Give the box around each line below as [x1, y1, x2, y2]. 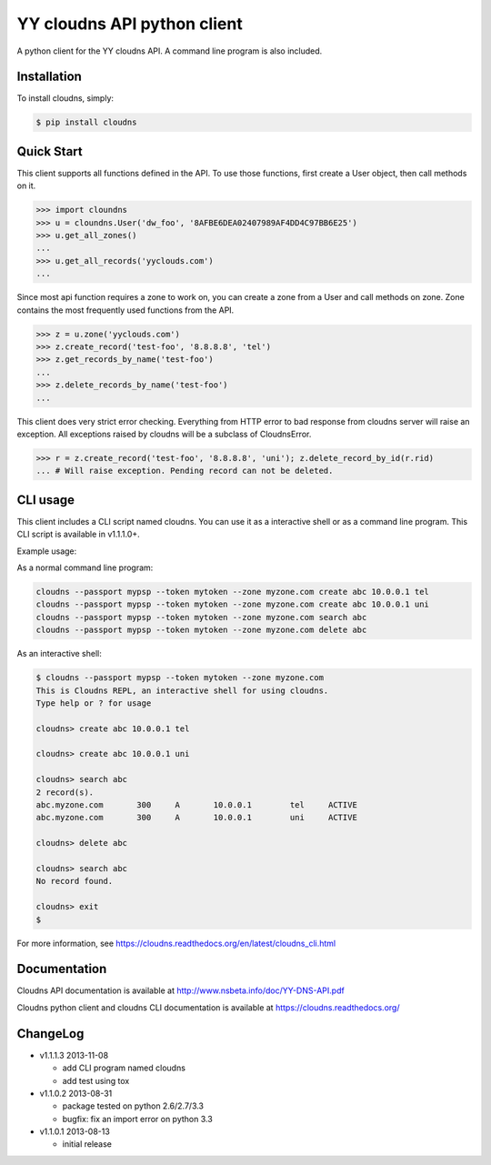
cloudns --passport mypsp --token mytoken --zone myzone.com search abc [35, 612, 367, 622]
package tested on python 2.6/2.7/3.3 [62, 1100, 205, 1111]
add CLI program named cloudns [62, 1062, 186, 1073]
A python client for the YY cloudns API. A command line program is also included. [16, 45, 323, 56]
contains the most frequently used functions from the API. [16, 305, 235, 316]
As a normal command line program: [16, 562, 154, 573]
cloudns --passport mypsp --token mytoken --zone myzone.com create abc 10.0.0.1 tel [35, 587, 429, 597]
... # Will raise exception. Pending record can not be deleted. [35, 466, 334, 477]
